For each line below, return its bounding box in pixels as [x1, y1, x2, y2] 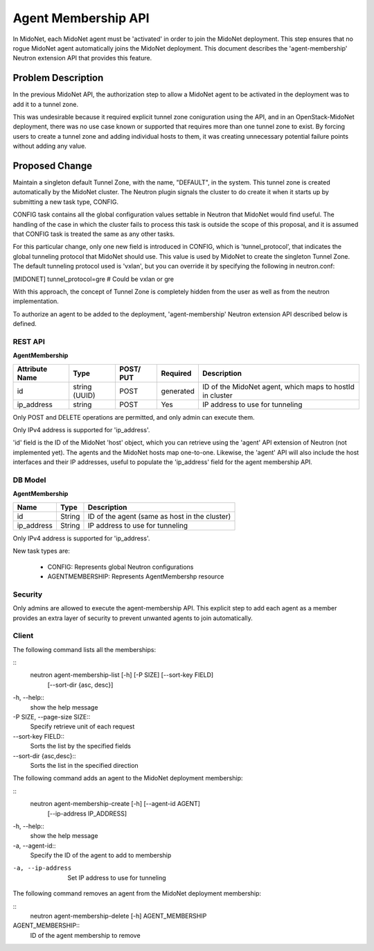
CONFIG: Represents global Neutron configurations [47, 563, 194, 571]
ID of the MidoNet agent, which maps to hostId [202, 382, 355, 391]
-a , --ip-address [12, 864, 72, 872]
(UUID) [73, 391, 96, 400]
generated [161, 386, 195, 395]
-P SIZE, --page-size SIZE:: [12, 712, 91, 721]
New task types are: [12, 547, 71, 555]
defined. [12, 320, 37, 328]
